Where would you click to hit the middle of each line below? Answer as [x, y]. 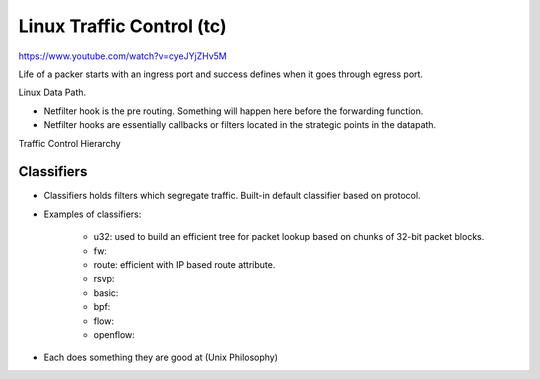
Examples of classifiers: [92, 214]
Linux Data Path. [52, 92]
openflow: [114, 334]
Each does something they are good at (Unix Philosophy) [161, 357]
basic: [106, 292]
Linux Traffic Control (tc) [122, 26]
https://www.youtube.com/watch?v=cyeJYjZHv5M [122, 56]
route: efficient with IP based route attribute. [184, 264]
